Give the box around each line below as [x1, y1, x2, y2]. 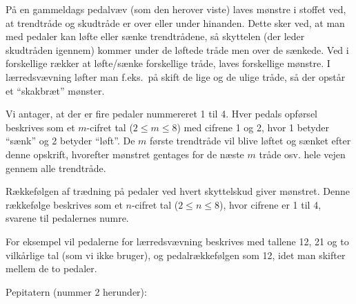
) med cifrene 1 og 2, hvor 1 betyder [177, 120, 330, 134]
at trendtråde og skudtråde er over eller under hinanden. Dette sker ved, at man [6, 15, 345, 30]
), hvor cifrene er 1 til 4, [219, 197, 322, 211]
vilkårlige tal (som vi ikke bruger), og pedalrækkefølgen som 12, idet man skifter [6, 247, 346, 262]
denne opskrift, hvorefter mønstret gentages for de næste [6, 146, 244, 161]
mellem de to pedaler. [6, 261, 97, 276]
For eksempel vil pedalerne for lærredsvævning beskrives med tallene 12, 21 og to [6, 234, 349, 248]
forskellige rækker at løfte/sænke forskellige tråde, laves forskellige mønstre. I [6, 56, 330, 70]
